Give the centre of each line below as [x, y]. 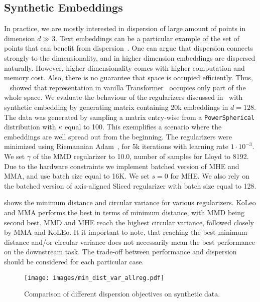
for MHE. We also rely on [210, 176]
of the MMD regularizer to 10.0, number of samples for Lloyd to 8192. [141, 156]
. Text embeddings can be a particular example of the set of [147, 38]
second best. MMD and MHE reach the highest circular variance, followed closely [129, 222]
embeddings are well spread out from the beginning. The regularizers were [118, 136]
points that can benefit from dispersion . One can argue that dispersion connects [129, 48]
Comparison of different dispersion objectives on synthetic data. [122, 294]
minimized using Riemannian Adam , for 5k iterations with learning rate [116, 146]
